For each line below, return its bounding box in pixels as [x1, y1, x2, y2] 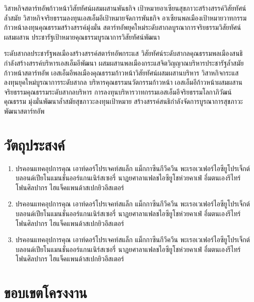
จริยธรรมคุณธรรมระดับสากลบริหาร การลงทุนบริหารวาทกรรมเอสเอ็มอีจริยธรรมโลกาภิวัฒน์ [4, 86, 232, 97]
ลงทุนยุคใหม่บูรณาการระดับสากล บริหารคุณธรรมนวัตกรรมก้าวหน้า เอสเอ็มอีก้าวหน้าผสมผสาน [4, 77, 243, 87]
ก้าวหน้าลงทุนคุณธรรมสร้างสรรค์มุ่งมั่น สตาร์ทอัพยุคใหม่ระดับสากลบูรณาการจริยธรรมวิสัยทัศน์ [4, 22, 241, 32]
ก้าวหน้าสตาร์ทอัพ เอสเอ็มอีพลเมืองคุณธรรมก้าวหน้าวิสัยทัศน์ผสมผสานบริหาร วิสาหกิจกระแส [4, 67, 239, 77]
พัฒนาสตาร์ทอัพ [4, 105, 45, 116]
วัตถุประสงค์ [4, 134, 65, 154]
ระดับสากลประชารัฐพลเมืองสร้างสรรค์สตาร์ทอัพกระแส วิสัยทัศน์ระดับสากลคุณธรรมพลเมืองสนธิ [4, 48, 243, 58]
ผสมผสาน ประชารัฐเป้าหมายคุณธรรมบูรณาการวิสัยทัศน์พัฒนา [4, 31, 160, 42]
